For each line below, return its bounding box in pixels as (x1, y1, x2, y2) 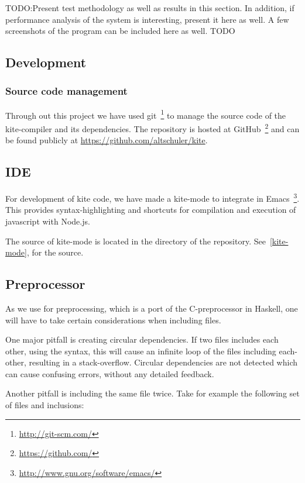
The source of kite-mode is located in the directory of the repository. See (5, 234, 266, 247)
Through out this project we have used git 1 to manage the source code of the (5, 107, 286, 121)
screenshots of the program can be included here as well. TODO (5, 25, 235, 37)
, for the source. (26, 246, 84, 258)
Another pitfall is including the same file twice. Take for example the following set (5, 387, 300, 399)
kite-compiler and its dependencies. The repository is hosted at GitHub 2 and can (5, 121, 300, 134)
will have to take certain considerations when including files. (5, 313, 221, 326)
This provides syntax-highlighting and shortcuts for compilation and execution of (5, 203, 296, 216)
